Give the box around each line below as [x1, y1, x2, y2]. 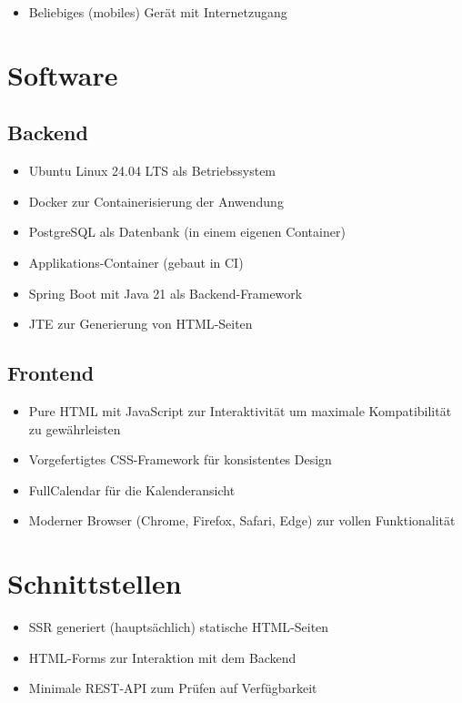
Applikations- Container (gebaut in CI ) [28, 252, 244, 271]
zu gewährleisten [28, 419, 121, 438]
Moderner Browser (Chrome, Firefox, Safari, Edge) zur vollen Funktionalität [28, 511, 456, 530]
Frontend [7, 359, 95, 387]
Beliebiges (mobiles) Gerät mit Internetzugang [28, 3, 287, 21]
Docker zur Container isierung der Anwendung [28, 191, 284, 210]
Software [7, 56, 118, 93]
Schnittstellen [7, 565, 182, 602]
